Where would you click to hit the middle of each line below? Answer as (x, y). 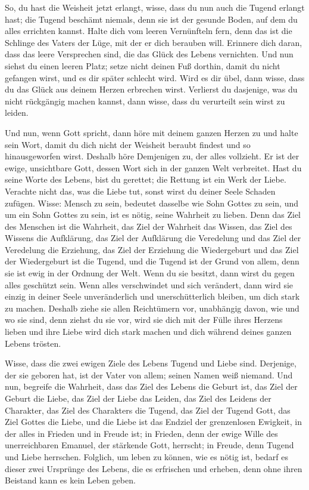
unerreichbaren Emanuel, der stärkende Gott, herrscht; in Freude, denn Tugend (149, 445)
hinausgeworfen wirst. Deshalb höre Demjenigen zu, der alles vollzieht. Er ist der (152, 156)
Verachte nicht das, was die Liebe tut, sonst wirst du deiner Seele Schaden (140, 191)
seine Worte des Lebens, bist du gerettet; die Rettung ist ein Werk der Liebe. (146, 179)
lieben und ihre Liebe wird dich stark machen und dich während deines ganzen (148, 332)
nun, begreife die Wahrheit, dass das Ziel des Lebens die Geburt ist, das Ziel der (151, 386)
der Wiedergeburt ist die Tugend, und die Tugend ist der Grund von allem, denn (152, 261)
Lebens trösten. (33, 343)
